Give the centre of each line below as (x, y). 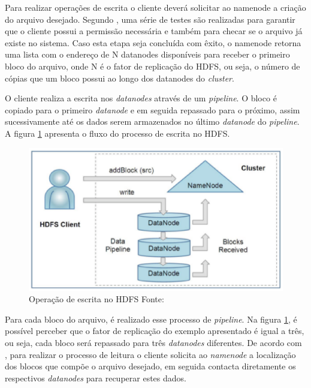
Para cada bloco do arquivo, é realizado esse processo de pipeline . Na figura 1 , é (151, 319)
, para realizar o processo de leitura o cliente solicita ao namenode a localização (150, 354)
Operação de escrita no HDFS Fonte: (96, 299)
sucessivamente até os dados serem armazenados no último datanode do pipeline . (152, 121)
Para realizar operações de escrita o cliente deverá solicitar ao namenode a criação (155, 7)
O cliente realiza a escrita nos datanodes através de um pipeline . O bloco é (141, 98)
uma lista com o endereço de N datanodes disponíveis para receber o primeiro (147, 54)
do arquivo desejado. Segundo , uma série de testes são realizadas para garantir (150, 19)
